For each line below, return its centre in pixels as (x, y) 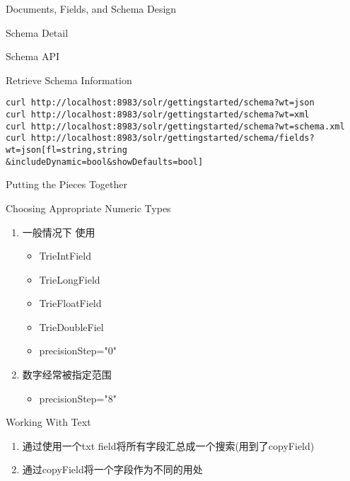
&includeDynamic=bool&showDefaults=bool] (105, 162)
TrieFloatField (70, 303)
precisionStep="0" (78, 350)
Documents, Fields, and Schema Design (91, 8)
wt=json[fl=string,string (66, 150)
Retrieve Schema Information (69, 80)
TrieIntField (65, 256)
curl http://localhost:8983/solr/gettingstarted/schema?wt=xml (158, 115)
